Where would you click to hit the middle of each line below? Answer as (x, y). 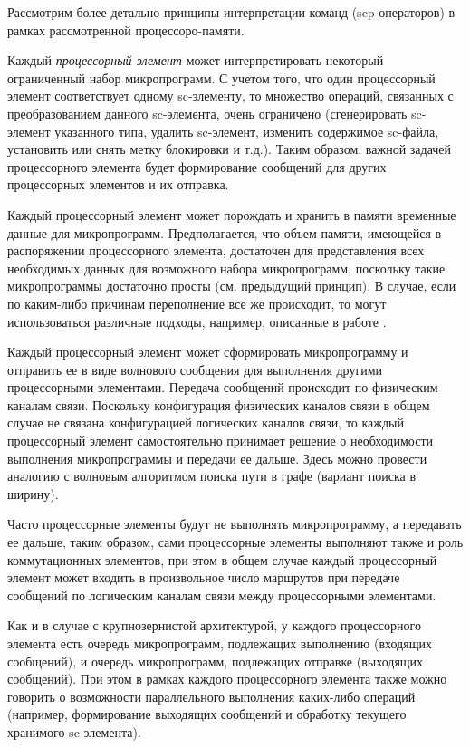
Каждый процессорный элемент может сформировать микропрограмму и (208, 352)
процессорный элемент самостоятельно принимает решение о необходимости (220, 441)
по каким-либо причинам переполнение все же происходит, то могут (197, 303)
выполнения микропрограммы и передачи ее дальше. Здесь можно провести (217, 458)
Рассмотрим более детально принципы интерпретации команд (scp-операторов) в (231, 12)
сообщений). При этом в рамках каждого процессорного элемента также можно (227, 679)
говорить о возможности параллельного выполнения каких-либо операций (211, 696)
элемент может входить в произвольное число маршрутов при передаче (204, 577)
